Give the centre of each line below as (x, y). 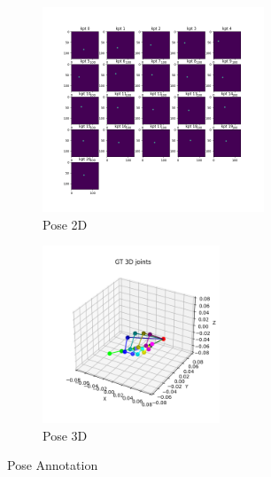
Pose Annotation (53, 465)
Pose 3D (65, 435)
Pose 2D (65, 224)
